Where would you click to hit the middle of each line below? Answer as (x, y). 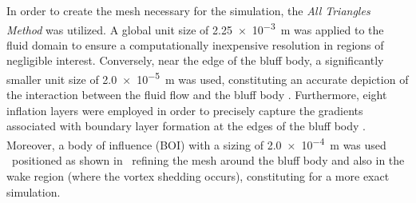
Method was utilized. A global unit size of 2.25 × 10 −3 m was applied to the (195, 28)
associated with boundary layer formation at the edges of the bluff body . (186, 126)
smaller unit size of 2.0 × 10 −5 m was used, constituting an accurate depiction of (208, 78)
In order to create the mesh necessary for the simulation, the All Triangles (188, 10)
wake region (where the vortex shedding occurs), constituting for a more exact (198, 175)
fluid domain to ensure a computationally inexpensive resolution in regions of (195, 44)
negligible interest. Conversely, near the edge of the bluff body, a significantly (195, 60)
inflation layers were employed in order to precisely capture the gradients (185, 110)
